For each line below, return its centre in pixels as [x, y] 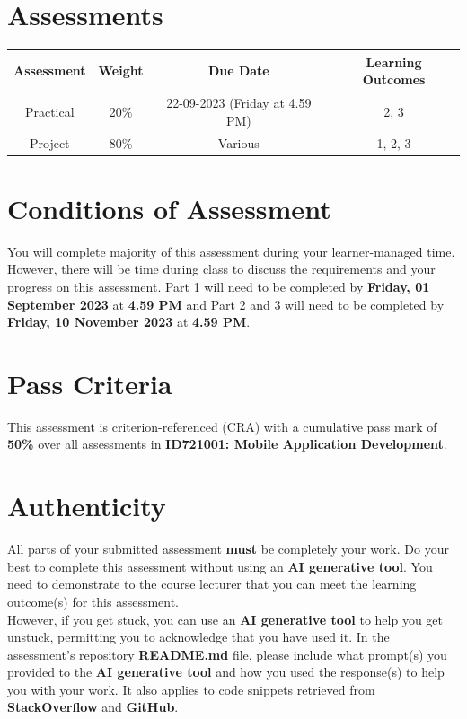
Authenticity [87, 506]
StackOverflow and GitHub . [93, 707]
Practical [49, 111]
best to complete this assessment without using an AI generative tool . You [220, 566]
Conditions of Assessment [169, 208]
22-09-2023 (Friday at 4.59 [239, 103]
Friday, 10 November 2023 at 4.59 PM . [129, 322]
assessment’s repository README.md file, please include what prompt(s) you [227, 654]
